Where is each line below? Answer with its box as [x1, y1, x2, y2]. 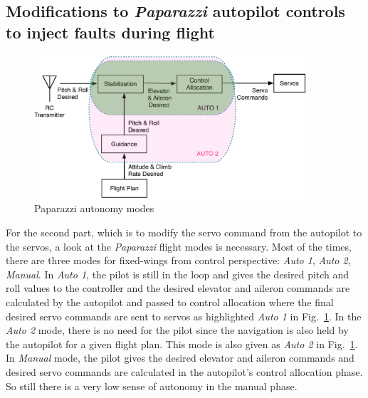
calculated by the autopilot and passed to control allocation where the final [6, 294, 334, 309]
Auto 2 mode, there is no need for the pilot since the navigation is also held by [6, 323, 349, 337]
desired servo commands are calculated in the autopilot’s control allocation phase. [6, 364, 363, 379]
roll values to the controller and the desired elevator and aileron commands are [6, 281, 350, 295]
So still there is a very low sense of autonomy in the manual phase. [6, 378, 298, 393]
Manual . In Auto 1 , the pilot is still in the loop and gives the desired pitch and [6, 266, 349, 281]
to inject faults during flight [6, 21, 215, 43]
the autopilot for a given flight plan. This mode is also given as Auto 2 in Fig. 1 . [6, 336, 358, 351]
